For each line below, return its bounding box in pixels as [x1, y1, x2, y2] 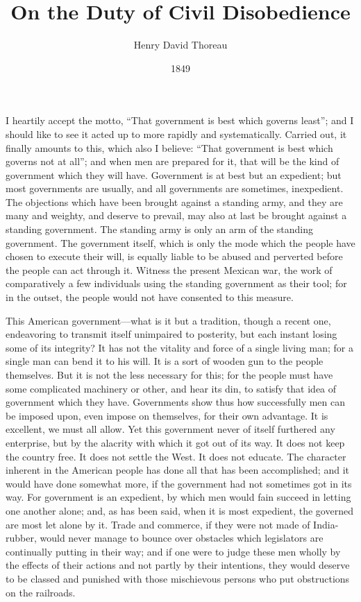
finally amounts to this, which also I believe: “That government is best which [6, 140, 333, 155]
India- [313, 517, 339, 531]
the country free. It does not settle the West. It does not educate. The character [6, 449, 346, 463]
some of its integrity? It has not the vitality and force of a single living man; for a [6, 340, 353, 354]
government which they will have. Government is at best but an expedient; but [6, 167, 342, 182]
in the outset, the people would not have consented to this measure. [6, 290, 294, 304]
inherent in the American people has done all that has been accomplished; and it [6, 463, 349, 477]
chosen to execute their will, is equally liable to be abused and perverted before [6, 249, 343, 264]
